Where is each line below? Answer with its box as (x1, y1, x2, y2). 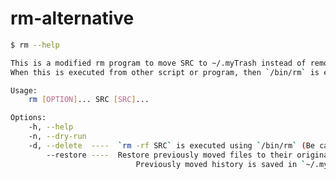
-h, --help (28, 122, 74, 132)
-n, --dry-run (28, 132, 87, 142)
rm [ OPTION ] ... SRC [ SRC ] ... (28, 95, 150, 105)
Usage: (10, 85, 38, 96)
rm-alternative (10, 7, 135, 30)
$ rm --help (10, 40, 60, 50)
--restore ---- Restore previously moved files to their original (46, 150, 333, 160)
